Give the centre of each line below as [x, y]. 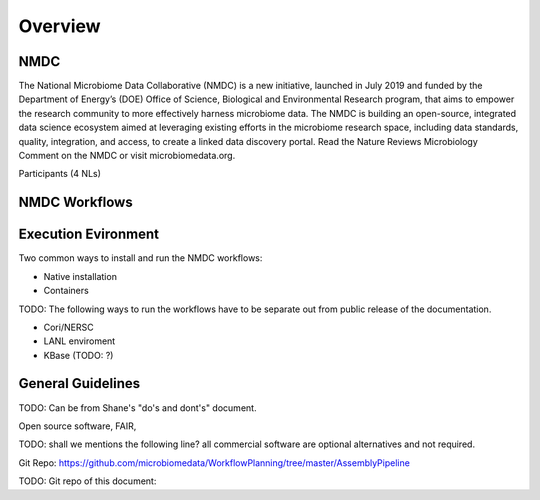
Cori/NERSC [68, 327]
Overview [59, 26]
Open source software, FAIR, [77, 426]
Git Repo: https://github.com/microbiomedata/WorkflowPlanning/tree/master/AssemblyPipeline [214, 462]
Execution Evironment [89, 234]
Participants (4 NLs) [60, 174]
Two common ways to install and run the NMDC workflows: [140, 258]
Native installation [80, 276]
